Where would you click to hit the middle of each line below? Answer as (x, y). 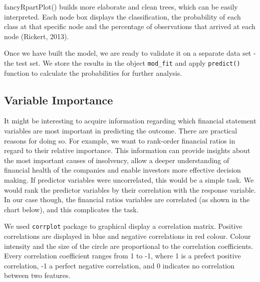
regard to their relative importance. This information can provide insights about (127, 150)
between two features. (37, 275)
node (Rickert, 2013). (37, 36)
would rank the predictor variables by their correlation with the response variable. (130, 189)
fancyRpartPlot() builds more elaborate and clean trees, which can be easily (121, 7)
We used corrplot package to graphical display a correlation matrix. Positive (123, 226)
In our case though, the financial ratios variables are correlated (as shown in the (127, 199)
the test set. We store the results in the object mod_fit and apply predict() (122, 62)
